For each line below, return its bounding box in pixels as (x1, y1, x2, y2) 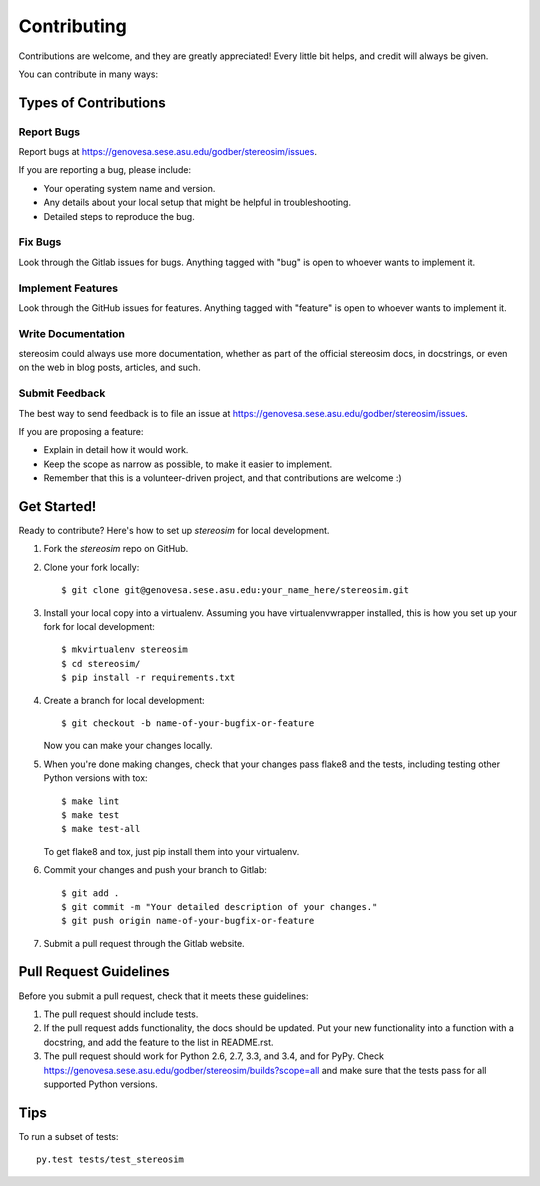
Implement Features (18, 281, 119, 295)
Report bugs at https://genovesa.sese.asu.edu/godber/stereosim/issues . (18, 146, 317, 158)
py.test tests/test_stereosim (36, 1154, 185, 1165)
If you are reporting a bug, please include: (18, 164, 192, 176)
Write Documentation (18, 326, 125, 340)
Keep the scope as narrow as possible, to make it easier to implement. (43, 458, 333, 470)
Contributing (18, 15, 127, 37)
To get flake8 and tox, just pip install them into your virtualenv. (43, 845, 300, 857)
